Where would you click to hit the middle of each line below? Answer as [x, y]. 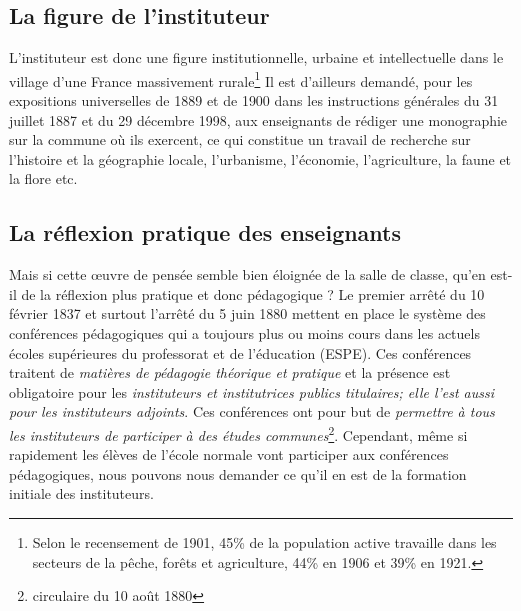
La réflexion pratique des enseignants [205, 232]
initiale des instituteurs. [81, 493]
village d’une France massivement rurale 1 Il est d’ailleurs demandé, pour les [241, 79]
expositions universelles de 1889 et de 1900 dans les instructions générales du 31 [254, 100]
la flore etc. [43, 178]
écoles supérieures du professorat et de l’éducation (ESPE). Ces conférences [240, 352]
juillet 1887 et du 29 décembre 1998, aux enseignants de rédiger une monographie [258, 119]
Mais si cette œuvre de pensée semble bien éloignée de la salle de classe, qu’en [247, 274]
